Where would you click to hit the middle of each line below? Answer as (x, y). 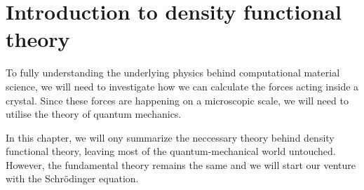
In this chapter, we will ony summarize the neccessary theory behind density (170, 137)
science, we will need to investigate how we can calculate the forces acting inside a (182, 86)
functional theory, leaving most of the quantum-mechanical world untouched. (171, 151)
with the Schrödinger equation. (72, 178)
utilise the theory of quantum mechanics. (94, 114)
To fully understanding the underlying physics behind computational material (173, 73)
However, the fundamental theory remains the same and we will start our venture (181, 164)
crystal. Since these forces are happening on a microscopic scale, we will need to (177, 100)
